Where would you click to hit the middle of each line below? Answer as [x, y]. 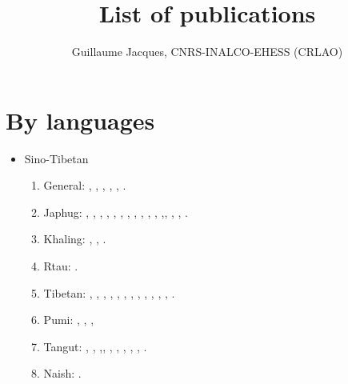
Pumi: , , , [69, 320]
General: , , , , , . [85, 185]
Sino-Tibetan [56, 158]
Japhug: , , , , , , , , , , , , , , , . [116, 212]
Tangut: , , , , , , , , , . [95, 346]
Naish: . [62, 373]
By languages [80, 120]
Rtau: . [61, 266]
